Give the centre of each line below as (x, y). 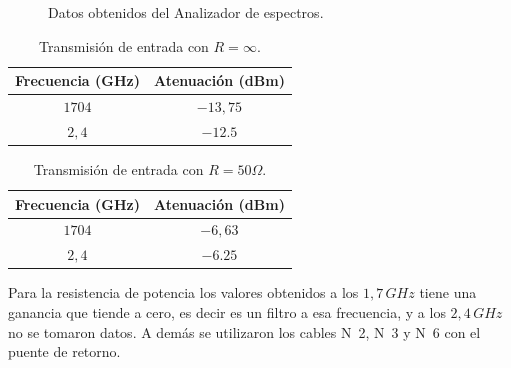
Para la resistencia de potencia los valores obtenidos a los (183, 292)
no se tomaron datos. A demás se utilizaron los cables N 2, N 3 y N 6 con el (244, 331)
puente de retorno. (64, 351)
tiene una (448, 292)
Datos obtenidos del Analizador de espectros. (186, 12)
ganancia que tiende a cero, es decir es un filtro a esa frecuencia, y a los (227, 311)
